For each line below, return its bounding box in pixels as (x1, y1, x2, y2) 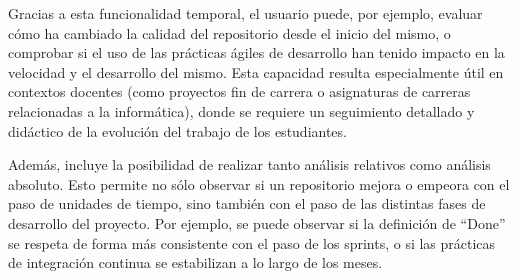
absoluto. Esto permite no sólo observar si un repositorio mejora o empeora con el (8, 173, 510, 194)
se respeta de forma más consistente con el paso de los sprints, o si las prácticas (8, 232, 496, 253)
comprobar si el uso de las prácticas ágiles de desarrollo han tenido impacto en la (8, 42, 505, 63)
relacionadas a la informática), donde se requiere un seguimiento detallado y (8, 100, 475, 121)
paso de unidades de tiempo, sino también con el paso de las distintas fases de (8, 193, 486, 214)
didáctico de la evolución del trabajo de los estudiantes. (8, 120, 347, 141)
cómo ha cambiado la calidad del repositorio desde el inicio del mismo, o (8, 22, 451, 43)
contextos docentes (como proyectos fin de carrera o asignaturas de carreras (8, 81, 471, 102)
